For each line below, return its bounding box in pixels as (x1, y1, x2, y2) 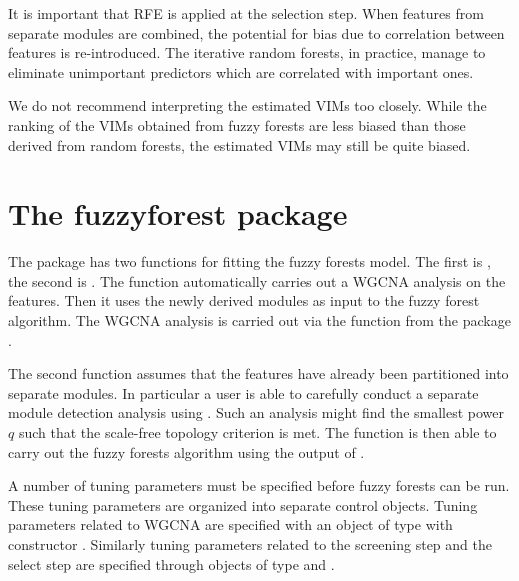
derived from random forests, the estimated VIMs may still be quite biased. (8, 134, 471, 155)
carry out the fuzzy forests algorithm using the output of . (8, 441, 365, 462)
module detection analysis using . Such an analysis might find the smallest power (8, 402, 505, 423)
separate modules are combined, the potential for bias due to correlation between (8, 22, 505, 43)
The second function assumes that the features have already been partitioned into (8, 363, 509, 384)
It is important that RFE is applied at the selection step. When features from (8, 3, 484, 23)
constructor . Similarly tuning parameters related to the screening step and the (8, 534, 492, 554)
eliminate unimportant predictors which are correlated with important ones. (8, 61, 474, 82)
